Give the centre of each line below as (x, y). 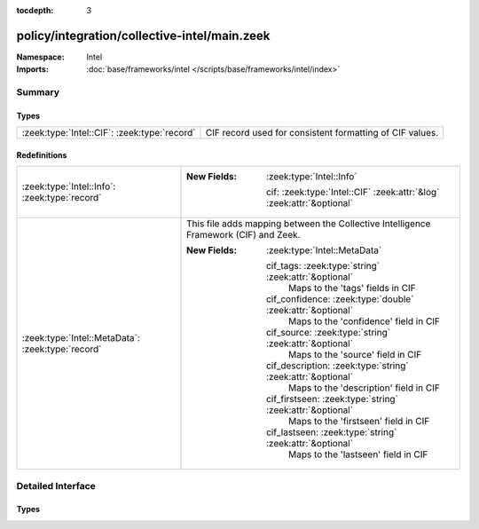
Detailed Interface (56, 486)
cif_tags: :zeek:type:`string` (323, 266)
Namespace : (41, 57)
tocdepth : (35, 10)
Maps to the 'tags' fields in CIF (352, 288)
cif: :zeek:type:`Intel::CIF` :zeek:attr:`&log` (353, 193)
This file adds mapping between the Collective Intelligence (309, 224)
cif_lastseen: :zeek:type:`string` (332, 432)
